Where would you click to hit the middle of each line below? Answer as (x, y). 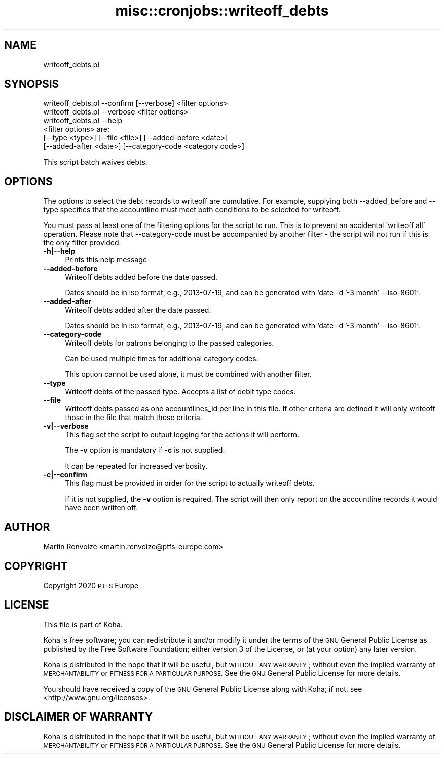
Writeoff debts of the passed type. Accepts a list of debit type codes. (180, 392)
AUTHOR (27, 527)
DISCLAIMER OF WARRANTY (79, 717)
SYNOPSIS (32, 84)
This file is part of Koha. (83, 624)
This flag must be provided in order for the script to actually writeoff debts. (190, 483)
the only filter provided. (82, 243)
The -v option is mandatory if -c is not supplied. (145, 450)
